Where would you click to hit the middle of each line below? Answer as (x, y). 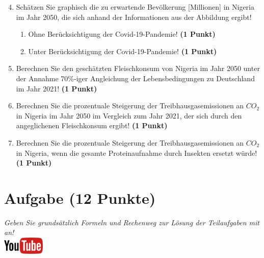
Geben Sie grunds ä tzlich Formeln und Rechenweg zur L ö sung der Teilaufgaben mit (132, 222)
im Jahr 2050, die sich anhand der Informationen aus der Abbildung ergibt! (134, 17)
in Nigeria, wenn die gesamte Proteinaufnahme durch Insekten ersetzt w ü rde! (137, 153)
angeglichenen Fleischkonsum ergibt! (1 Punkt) (92, 125)
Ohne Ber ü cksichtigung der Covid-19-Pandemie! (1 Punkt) (122, 34)
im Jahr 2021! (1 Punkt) (57, 88)
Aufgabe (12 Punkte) (80, 197)
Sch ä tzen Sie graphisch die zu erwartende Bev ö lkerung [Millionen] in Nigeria (135, 7)
